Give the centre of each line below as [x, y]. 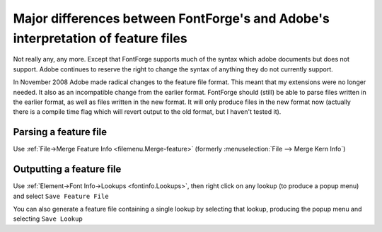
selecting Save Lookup [48, 219]
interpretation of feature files [100, 38]
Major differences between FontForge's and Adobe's [172, 18]
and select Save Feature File [61, 196]
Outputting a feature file [67, 169]
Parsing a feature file [60, 132]
